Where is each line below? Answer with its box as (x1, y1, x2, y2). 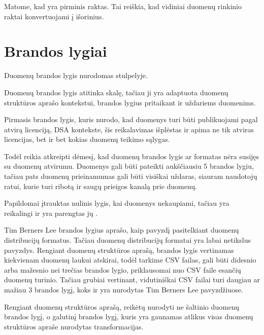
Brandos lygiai (4, 41, 107, 61)
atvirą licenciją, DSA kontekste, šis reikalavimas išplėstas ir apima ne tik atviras (4, 124, 254, 134)
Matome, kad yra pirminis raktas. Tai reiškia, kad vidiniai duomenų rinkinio (4, 1, 242, 11)
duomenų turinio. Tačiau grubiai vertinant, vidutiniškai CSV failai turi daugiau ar (4, 274, 260, 285)
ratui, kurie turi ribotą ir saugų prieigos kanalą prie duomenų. (4, 180, 197, 191)
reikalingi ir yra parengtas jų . (4, 207, 98, 218)
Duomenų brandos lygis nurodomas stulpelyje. (4, 70, 148, 81)
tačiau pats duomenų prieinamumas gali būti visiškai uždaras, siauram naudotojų (4, 171, 257, 181)
